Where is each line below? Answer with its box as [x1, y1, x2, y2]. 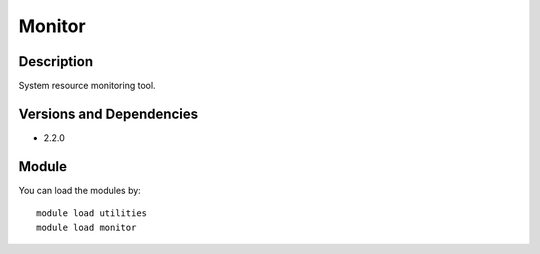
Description [18, 53, 94, 70]
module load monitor [36, 221, 137, 233]
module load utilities [36, 208, 148, 219]
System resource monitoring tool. [18, 80, 156, 92]
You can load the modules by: [18, 184, 142, 196]
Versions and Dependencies [18, 105, 199, 122]
